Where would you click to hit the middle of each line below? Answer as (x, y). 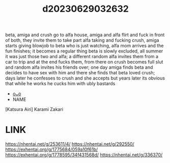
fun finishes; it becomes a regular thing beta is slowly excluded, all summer (84, 51)
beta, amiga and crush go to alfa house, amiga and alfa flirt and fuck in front (85, 35)
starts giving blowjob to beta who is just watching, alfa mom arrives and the (84, 46)
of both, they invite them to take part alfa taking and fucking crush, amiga (82, 40)
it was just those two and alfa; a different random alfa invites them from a (82, 57)
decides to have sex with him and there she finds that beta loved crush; (80, 73)
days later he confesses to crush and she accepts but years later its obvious (85, 78)
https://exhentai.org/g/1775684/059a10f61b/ (52, 150)
